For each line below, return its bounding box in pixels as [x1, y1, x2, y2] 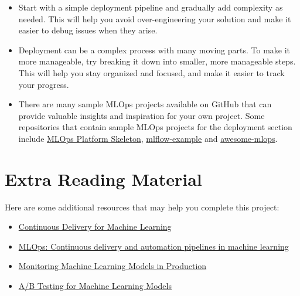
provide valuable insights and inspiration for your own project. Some [18, 109, 265, 121]
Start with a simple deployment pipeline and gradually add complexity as [18, 1, 283, 13]
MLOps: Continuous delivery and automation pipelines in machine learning [18, 240, 289, 252]
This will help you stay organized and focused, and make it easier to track [18, 66, 285, 79]
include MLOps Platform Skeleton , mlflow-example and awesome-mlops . [18, 132, 278, 144]
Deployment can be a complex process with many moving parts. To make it [18, 43, 291, 56]
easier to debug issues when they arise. [18, 24, 158, 36]
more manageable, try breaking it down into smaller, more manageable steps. [18, 55, 296, 67]
